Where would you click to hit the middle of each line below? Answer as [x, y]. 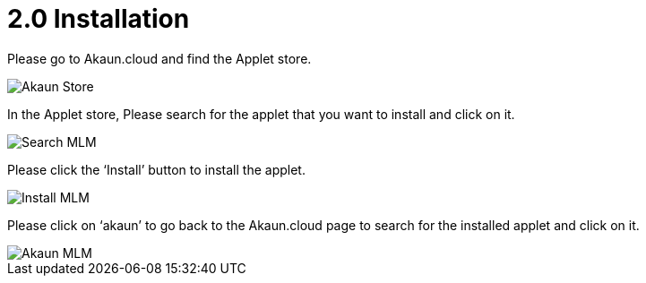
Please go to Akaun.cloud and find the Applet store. [159, 58]
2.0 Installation [99, 19]
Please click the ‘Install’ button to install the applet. [156, 169]
